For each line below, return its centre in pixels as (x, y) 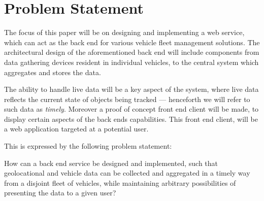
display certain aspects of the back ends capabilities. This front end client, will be (131, 119)
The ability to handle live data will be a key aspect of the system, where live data (131, 89)
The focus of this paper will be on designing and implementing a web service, (124, 32)
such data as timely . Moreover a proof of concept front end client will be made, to (131, 109)
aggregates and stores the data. (53, 72)
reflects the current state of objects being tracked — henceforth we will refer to (127, 99)
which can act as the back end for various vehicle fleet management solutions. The (132, 42)
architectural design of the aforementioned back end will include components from (132, 52)
